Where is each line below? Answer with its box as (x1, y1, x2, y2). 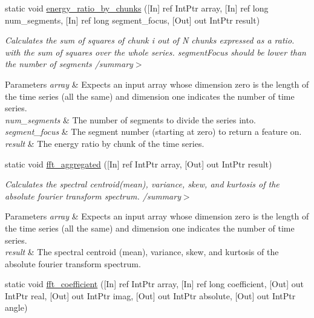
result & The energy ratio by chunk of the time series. (5, 137, 204, 149)
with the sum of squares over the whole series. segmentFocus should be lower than (5, 45, 306, 58)
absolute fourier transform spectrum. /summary (5, 189, 181, 202)
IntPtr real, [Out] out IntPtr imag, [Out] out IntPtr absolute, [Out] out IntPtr (5, 289, 296, 302)
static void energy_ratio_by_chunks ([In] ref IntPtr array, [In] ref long (5, 2, 269, 14)
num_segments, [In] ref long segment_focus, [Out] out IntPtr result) (5, 13, 260, 26)
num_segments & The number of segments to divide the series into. (5, 113, 256, 126)
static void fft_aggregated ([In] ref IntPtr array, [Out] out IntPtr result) (5, 157, 272, 170)
